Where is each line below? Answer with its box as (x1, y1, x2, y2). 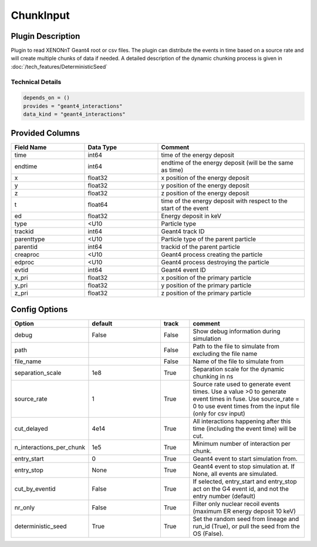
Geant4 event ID (161, 266, 206, 274)
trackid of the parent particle (161, 243, 240, 251)
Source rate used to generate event (193, 380, 291, 388)
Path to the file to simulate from (193, 343, 280, 351)
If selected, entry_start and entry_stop (193, 478, 297, 486)
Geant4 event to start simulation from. (193, 455, 298, 463)
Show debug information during (193, 327, 281, 335)
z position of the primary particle (161, 288, 252, 297)
